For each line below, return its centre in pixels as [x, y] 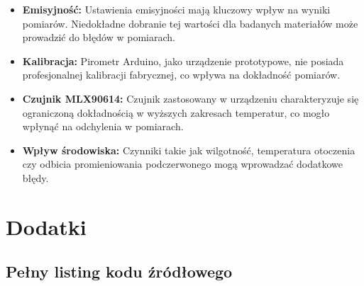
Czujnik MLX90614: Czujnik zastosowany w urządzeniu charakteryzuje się [191, 98]
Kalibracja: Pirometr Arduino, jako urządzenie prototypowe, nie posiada [183, 61]
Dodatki [46, 226]
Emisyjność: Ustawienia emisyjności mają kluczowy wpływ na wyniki [176, 9]
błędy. [35, 177]
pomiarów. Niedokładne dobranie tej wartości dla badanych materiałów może [190, 23]
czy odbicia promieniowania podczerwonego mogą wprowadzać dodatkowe [183, 164]
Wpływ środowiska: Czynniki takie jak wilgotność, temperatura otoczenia [189, 150]
